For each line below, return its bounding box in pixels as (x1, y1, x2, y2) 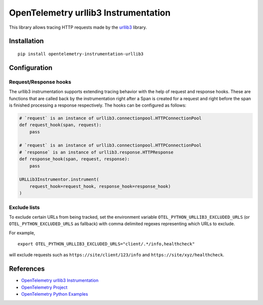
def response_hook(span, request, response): (19, 156, 130, 162)
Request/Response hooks (9, 78, 72, 85)
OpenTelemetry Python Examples (21, 291, 88, 297)
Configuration (9, 63, 53, 72)
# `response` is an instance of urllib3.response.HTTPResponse (19, 149, 174, 155)
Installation (9, 37, 44, 45)
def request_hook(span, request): (19, 122, 102, 128)
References (9, 265, 45, 273)
